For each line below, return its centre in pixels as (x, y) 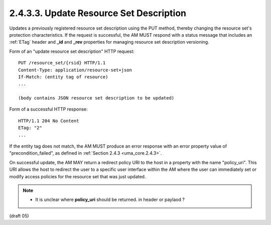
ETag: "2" (30, 128)
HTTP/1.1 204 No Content (49, 121)
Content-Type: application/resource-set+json (75, 70)
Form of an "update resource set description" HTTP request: (72, 51)
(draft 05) (19, 215)
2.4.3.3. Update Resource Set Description (98, 13)
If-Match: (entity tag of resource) (63, 77)
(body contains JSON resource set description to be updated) (96, 98)
